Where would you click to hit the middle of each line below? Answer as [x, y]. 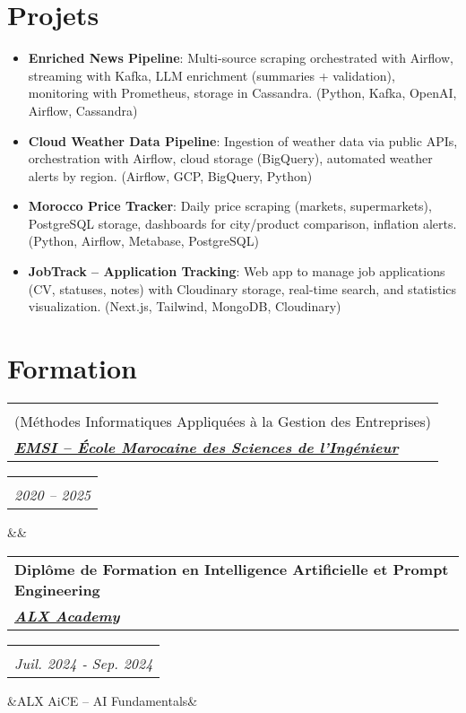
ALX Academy [67, 615]
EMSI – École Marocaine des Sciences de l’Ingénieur [207, 447]
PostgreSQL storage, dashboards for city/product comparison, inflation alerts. [242, 223]
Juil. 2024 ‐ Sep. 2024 [84, 663]
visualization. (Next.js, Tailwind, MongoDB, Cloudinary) [185, 306]
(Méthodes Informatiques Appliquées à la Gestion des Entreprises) [223, 421]
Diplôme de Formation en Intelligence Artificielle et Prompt [232, 569]
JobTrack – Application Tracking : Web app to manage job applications [237, 271]
